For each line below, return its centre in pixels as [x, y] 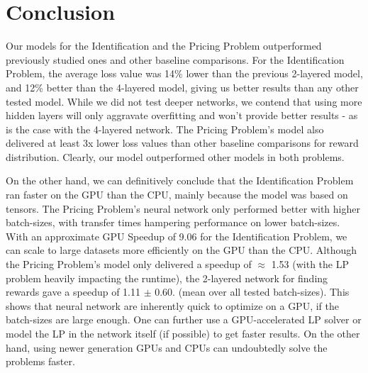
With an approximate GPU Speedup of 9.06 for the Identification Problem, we [177, 236]
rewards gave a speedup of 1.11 [73, 292]
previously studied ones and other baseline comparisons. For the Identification [175, 59]
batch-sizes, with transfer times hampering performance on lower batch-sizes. [173, 222]
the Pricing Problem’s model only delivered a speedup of [129, 264]
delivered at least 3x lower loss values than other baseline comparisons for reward [182, 143]
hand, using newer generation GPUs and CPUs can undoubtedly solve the [167, 347]
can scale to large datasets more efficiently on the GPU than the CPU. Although [182, 250]
